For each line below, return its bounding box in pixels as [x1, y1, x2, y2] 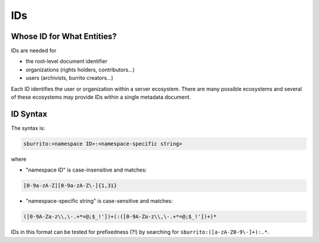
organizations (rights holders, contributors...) [25, 66, 135, 73]
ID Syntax [11, 109, 47, 119]
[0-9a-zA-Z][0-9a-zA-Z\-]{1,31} [23, 182, 118, 189]
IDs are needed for [11, 47, 57, 54]
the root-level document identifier [25, 58, 108, 65]
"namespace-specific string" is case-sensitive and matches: [25, 197, 173, 205]
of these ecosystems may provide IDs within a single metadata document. [11, 93, 191, 101]
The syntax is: [11, 124, 45, 131]
